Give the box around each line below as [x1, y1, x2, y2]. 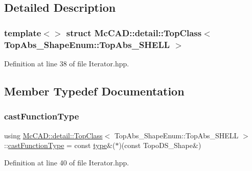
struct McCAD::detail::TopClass [66, 26, 202, 39]
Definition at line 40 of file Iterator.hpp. [4, 157, 129, 167]
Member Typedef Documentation [4, 83, 185, 99]
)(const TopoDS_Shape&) [119, 140, 201, 151]
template [4, 26, 41, 39]
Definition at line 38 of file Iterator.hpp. [4, 58, 129, 68]
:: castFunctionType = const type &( [4, 140, 116, 151]
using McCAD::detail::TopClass [4, 130, 103, 140]
